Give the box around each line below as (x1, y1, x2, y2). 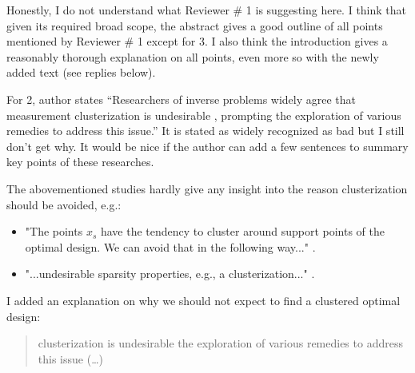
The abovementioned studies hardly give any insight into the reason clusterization (6, 180, 408, 196)
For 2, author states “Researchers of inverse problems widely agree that (6, 90, 357, 107)
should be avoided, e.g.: (6, 196, 122, 212)
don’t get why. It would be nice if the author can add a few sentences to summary (6, 137, 409, 154)
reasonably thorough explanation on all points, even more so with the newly (6, 48, 379, 65)
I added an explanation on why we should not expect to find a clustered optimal (6, 292, 401, 308)
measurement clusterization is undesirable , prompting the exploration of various (6, 106, 401, 123)
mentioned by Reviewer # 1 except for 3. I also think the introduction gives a (6, 33, 388, 50)
